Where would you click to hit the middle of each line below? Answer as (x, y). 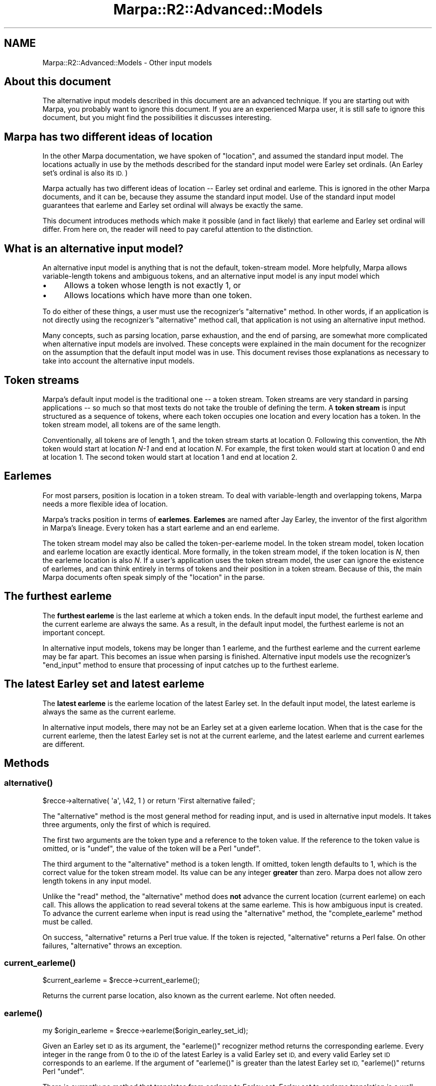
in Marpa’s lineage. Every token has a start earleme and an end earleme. (161, 528)
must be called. (68, 921)
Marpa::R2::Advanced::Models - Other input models (127, 62)
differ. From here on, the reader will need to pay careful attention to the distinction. (178, 229)
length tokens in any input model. (97, 881)
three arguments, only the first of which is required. (127, 824)
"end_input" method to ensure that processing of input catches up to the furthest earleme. (191, 665)
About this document (57, 82)
